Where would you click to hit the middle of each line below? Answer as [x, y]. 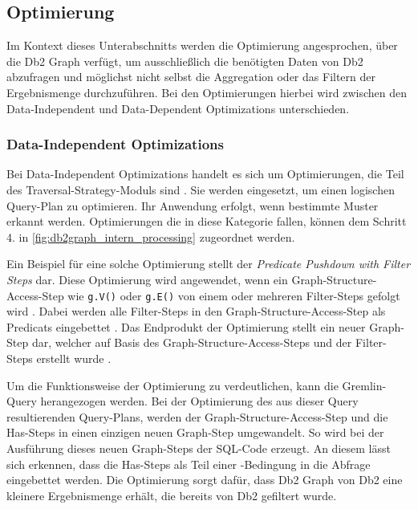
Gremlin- [364, 385]
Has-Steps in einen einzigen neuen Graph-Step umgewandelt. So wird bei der [195, 432]
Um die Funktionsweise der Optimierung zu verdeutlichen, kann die [172, 385]
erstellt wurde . [74, 358]
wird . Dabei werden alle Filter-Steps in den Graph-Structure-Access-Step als [196, 311]
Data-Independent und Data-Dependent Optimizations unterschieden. [178, 108]
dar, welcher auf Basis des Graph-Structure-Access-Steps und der [192, 342]
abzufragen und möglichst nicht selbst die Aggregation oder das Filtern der [191, 77]
